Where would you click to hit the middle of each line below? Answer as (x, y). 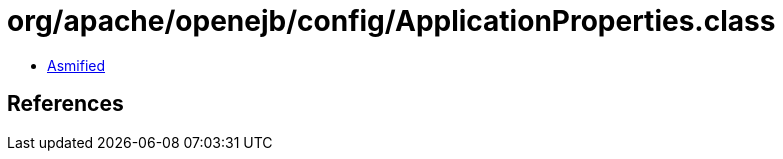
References (65, 104)
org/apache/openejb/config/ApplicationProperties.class (391, 21)
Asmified (76, 65)
